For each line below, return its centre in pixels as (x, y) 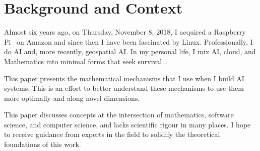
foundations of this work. (43, 144)
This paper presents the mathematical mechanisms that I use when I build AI (124, 78)
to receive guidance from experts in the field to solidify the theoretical (112, 134)
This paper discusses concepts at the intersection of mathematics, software (119, 115)
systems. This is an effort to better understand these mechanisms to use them (124, 88)
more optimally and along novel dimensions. (72, 98)
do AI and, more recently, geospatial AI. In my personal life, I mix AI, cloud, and (130, 51)
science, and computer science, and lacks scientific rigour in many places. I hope (127, 124)
